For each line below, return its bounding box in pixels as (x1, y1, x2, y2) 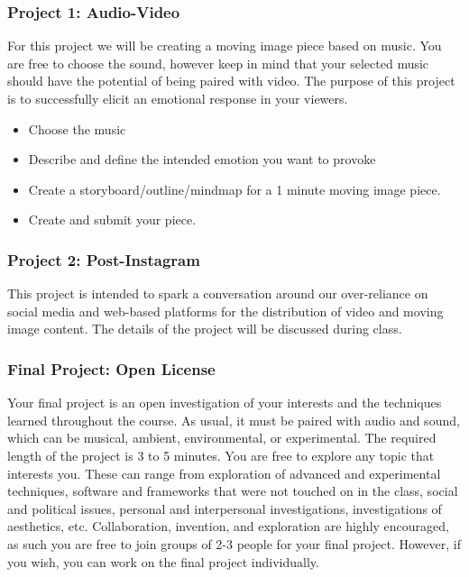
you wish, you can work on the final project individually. (7, 552, 319, 571)
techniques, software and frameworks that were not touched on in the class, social (7, 481, 458, 500)
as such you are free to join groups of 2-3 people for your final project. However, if (7, 534, 461, 553)
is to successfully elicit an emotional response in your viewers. (7, 89, 348, 107)
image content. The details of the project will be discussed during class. (7, 319, 402, 338)
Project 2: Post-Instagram (7, 248, 200, 270)
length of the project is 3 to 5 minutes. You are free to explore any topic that (7, 445, 435, 464)
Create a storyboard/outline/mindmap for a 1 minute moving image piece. (28, 179, 441, 198)
